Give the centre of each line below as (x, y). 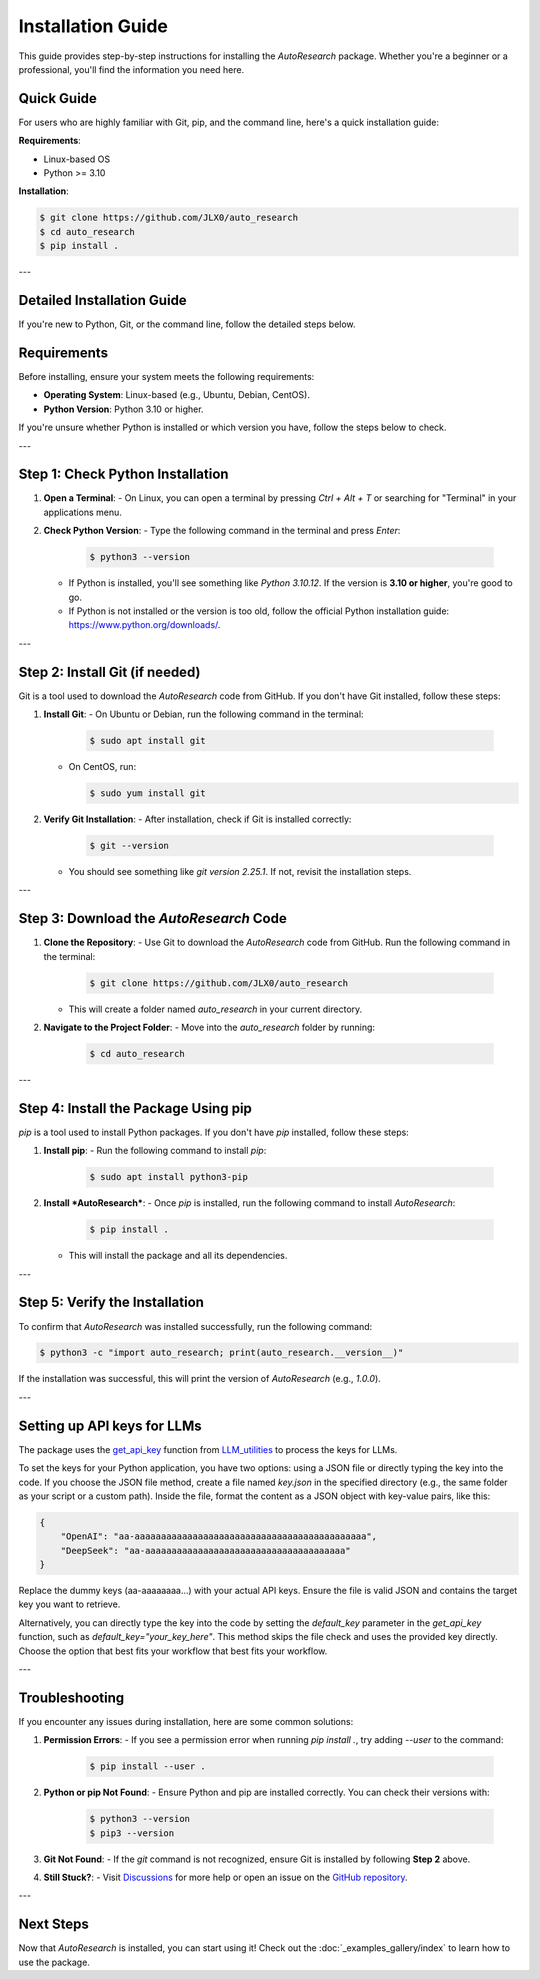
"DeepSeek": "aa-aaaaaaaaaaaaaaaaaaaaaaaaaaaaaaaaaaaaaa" (205, 1550)
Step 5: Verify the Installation (111, 1302)
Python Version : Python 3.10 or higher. (123, 409)
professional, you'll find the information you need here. (131, 69)
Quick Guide (57, 98)
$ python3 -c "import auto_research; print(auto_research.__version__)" (221, 1353)
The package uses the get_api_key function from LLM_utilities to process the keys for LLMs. (208, 1449)
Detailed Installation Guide (102, 300)
